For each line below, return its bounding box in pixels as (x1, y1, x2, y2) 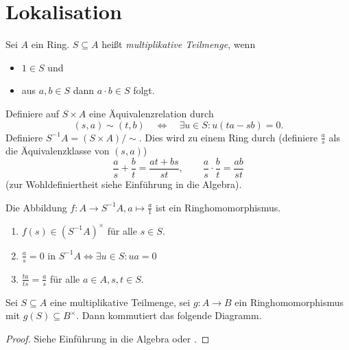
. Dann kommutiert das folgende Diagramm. (76, 308, 262, 323)
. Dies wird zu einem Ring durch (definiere (139, 130, 318, 144)
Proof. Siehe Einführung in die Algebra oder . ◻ (5, 331, 210, 345)
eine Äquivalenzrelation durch (89, 106, 214, 120)
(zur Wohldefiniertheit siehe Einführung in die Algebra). (5, 176, 242, 191)
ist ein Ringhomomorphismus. (156, 200, 281, 214)
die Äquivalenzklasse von (5, 143, 110, 158)
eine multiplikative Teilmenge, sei (49, 294, 191, 309)
